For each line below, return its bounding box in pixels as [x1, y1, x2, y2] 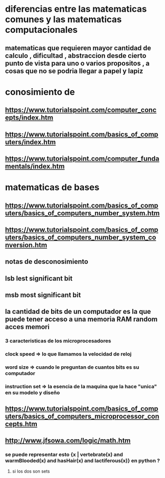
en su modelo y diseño [5, 389, 60, 396]
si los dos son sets [12, 468, 50, 474]
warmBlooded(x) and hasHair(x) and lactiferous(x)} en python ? [5, 457, 160, 464]
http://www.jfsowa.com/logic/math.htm [5, 436, 131, 445]
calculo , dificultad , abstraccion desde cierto [5, 51, 146, 60]
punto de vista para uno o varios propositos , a [5, 59, 150, 67]
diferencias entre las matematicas [5, 3, 147, 15]
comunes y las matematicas [5, 14, 122, 25]
